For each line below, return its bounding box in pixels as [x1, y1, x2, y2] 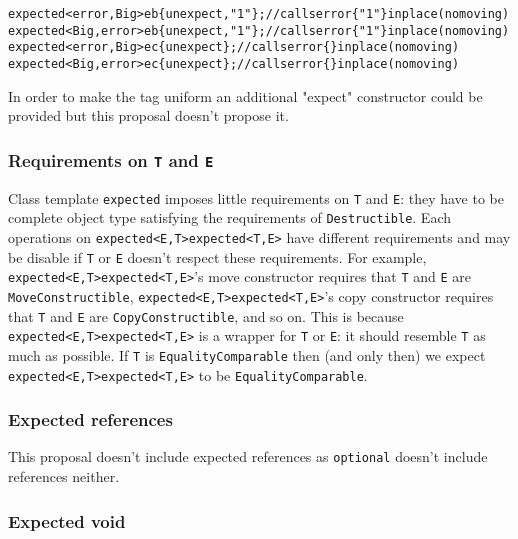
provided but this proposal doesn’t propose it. [8, 105, 289, 126]
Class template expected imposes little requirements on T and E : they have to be [8, 187, 504, 208]
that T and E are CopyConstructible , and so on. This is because [8, 305, 404, 326]
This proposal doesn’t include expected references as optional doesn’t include [8, 446, 488, 467]
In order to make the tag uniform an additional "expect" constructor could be [8, 85, 483, 106]
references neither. [8, 466, 120, 487]
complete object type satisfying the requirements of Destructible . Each [8, 207, 452, 228]
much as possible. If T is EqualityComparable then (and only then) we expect [8, 344, 486, 365]
